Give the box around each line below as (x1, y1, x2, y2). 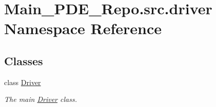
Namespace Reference (4, 18, 162, 39)
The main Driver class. (4, 94, 77, 104)
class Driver (4, 76, 41, 87)
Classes (4, 52, 43, 68)
